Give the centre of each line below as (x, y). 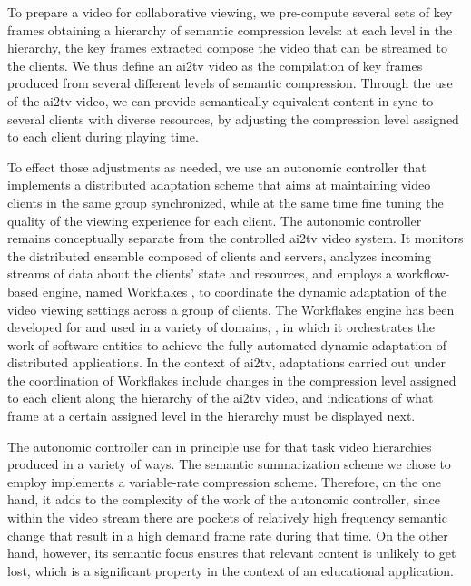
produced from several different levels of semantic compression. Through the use (230, 83)
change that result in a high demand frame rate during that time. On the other (228, 535)
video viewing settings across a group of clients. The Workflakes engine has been (231, 309)
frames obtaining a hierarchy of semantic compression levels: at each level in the (230, 29)
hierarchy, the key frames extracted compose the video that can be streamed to (227, 48)
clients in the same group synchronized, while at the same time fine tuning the (226, 202)
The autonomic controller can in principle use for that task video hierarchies (220, 446)
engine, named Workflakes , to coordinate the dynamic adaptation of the (245, 291)
